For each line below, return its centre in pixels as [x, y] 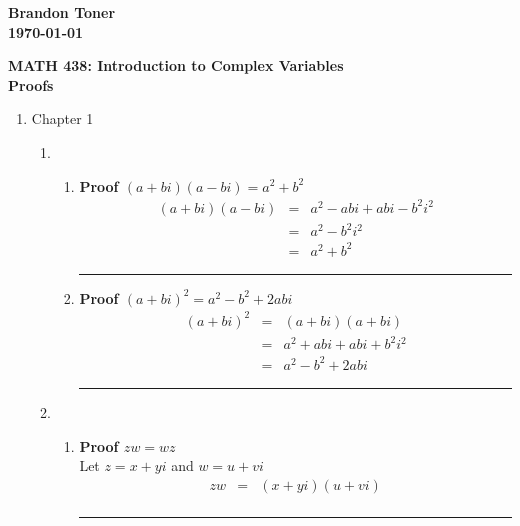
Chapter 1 [62, 118]
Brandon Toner [62, 12]
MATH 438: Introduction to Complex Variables [176, 65]
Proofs [31, 84]
